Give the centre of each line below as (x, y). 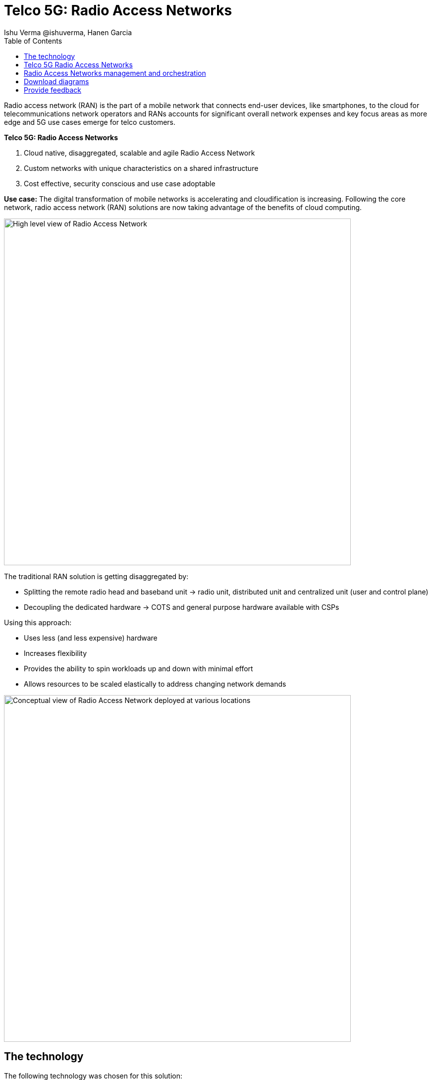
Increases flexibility (55, 653)
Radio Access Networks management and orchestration (115, 73)
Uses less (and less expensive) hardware (91, 638)
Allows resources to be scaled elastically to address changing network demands (155, 684)
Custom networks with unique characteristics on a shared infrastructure (141, 168)
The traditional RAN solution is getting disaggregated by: (96, 576)
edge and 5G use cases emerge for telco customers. (90, 122)
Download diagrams (56, 81)
